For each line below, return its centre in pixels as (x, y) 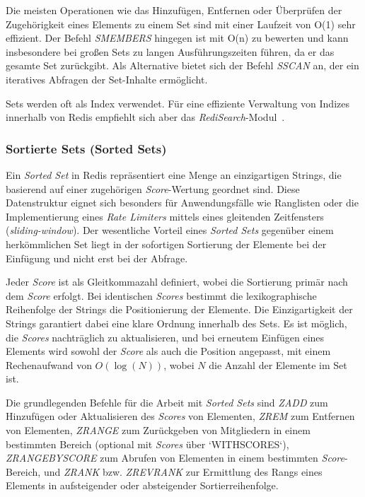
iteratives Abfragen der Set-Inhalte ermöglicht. (107, 79)
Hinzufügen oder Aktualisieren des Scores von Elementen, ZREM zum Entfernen (180, 416)
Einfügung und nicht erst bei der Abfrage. (97, 258)
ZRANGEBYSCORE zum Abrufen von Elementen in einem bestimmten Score (175, 458)
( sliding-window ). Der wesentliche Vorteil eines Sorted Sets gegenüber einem (170, 230)
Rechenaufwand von (49, 364)
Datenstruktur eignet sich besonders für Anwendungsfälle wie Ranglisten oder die (182, 203)
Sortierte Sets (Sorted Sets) (86, 148)
